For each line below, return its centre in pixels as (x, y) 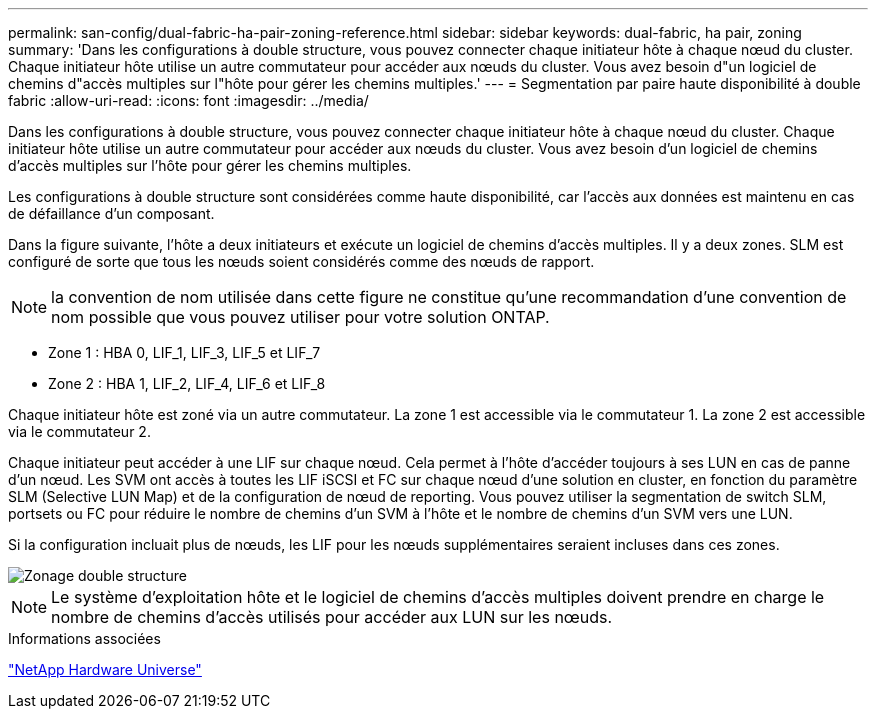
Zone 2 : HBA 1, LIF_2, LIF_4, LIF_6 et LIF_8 (187, 383)
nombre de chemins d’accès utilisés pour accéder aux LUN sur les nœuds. (332, 617)
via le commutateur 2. (79, 431)
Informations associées (84, 638)
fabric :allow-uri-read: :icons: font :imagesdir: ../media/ (188, 100)
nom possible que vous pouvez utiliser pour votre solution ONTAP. (300, 317)
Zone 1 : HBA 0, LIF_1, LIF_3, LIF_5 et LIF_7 (184, 352)
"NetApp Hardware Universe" (105, 669)
